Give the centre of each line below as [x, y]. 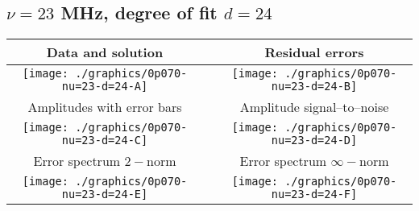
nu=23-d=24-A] [105, 87]
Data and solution [105, 52]
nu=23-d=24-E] [105, 194]
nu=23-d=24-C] [105, 141]
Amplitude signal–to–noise [314, 107]
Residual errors [314, 52]
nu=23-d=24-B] [314, 87]
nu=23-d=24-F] [314, 194]
